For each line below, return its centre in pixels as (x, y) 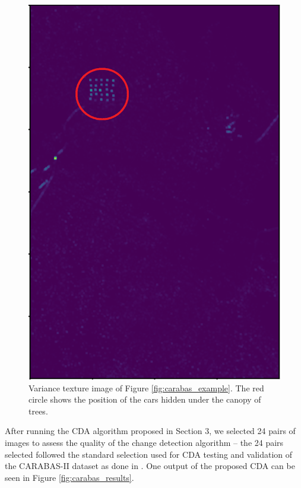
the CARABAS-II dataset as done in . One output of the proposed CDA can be (150, 466)
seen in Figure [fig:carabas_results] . (69, 477)
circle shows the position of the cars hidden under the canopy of (145, 399)
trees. (38, 411)
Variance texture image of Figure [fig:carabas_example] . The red (146, 387)
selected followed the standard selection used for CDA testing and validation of (149, 454)
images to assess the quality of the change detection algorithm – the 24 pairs (144, 442)
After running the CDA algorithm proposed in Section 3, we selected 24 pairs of (150, 431)
